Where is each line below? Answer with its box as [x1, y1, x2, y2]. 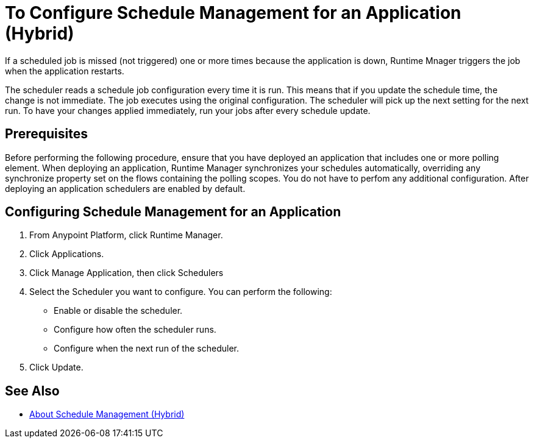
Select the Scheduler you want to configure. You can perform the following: [29, 286, 332, 297]
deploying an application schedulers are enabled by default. [5, 183, 246, 194]
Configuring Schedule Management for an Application [5, 204, 341, 220]
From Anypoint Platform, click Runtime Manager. [29, 230, 223, 241]
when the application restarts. [5, 65, 124, 76]
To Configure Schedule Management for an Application [5, 2, 461, 23]
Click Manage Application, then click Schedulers [29, 268, 224, 278]
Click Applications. [29, 249, 104, 260]
